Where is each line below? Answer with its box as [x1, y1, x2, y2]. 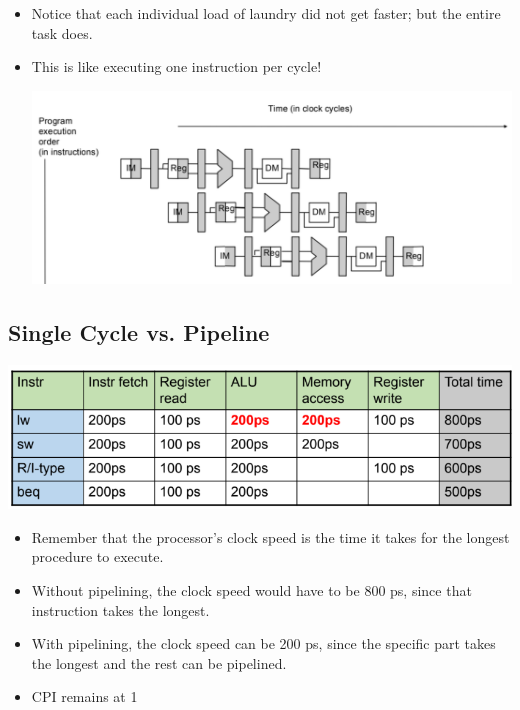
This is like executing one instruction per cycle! [31, 56, 322, 77]
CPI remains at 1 [31, 686, 138, 707]
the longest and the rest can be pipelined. [31, 652, 287, 673]
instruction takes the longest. [31, 599, 210, 620]
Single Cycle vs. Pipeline [8, 316, 270, 347]
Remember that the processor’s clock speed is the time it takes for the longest [31, 526, 510, 547]
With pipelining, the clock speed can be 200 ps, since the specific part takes [31, 633, 496, 654]
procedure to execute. [31, 546, 164, 567]
